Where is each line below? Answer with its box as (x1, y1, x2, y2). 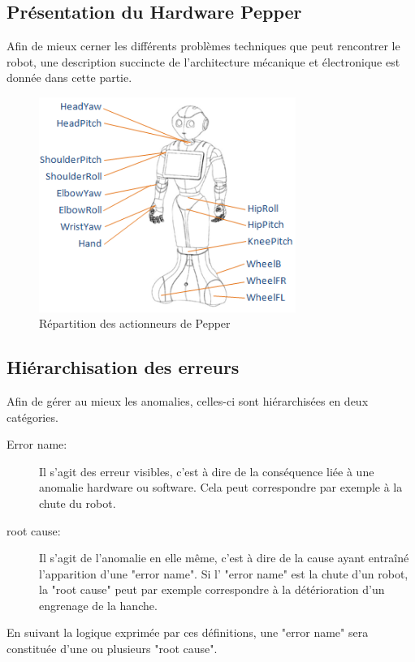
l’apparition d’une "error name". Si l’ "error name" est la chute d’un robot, (39, 565, 409, 582)
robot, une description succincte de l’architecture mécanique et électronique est (6, 53, 400, 70)
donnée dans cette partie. (6, 69, 132, 86)
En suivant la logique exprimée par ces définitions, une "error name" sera (6, 624, 369, 641)
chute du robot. (39, 494, 116, 511)
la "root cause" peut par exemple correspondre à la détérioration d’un (39, 581, 385, 598)
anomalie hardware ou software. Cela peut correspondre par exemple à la (39, 479, 403, 496)
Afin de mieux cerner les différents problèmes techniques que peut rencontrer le (6, 37, 400, 54)
